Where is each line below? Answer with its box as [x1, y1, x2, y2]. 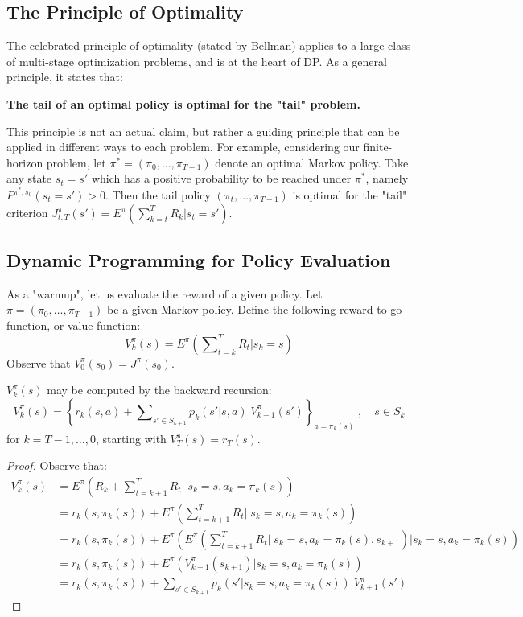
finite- [363, 138, 393, 155]
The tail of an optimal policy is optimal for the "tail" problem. [6, 95, 360, 112]
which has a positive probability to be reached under [91, 170, 352, 187]
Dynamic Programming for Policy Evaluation [6, 247, 391, 272]
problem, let [46, 154, 106, 171]
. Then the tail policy [105, 187, 211, 203]
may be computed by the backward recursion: [47, 381, 272, 398]
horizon [6, 154, 43, 171]
